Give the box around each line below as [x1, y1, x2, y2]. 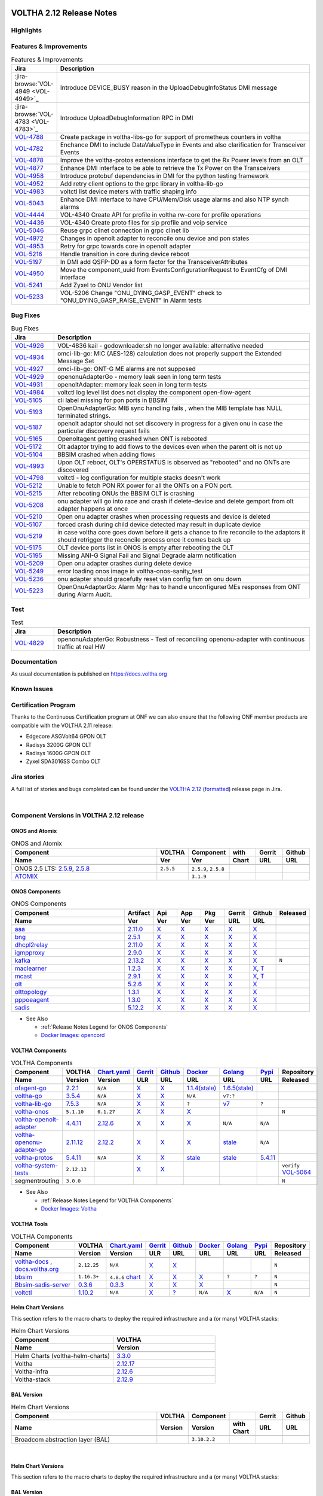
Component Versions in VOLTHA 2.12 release [11, 811, 144, 819]
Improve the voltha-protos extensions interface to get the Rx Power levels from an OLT [60, 156, 304, 164]
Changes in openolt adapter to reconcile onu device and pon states [60, 234, 250, 242]
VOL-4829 [14, 638, 44, 647]
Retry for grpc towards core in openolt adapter [60, 242, 191, 250]
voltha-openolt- [14, 1115, 59, 1124]
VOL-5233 [14, 292, 44, 300]
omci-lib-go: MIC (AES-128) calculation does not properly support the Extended [57, 349, 282, 357]
